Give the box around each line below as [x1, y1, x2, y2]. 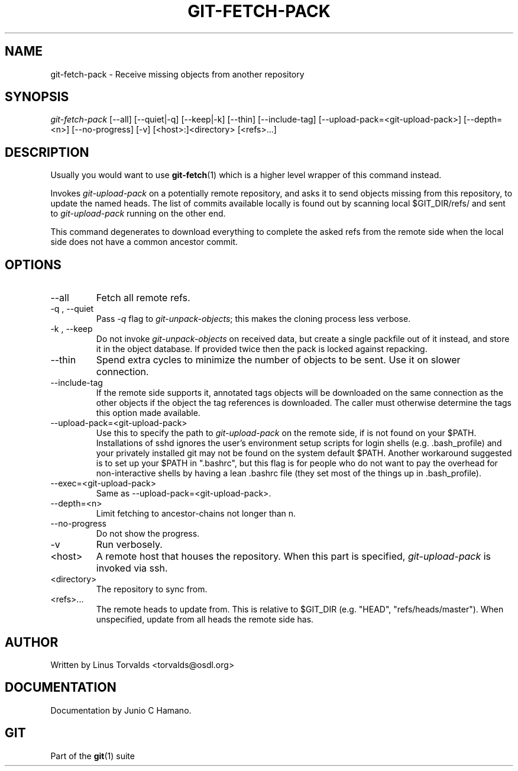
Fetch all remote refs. [96, 292, 190, 304]
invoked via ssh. [96, 562, 168, 575]
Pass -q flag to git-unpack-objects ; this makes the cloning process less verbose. [96, 314, 411, 324]
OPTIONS [5, 257, 61, 272]
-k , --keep [50, 324, 93, 334]
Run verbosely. [96, 538, 163, 551]
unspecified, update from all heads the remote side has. [96, 614, 314, 625]
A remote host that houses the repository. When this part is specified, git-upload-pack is [96, 550, 491, 563]
